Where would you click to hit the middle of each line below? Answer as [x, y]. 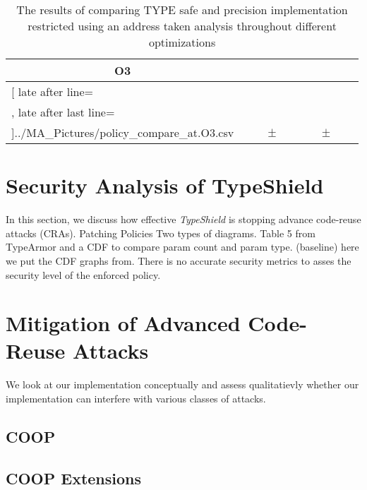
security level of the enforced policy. [83, 274]
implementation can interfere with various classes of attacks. [136, 398]
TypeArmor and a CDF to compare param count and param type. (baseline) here [182, 247]
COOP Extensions [74, 478]
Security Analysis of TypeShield [165, 185]
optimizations [182, 42]
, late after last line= [63, 112]
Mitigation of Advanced [123, 323]
